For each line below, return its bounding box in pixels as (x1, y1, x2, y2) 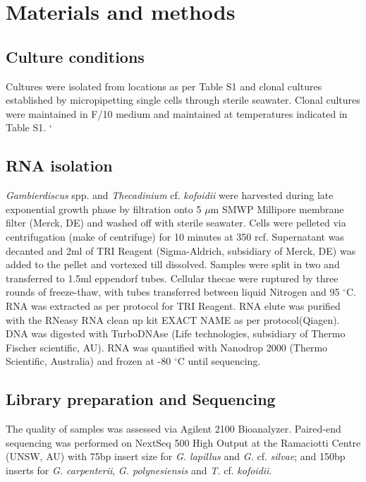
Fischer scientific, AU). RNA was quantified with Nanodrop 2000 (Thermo (6, 339, 328, 354)
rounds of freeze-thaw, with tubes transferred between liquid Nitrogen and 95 (6, 284, 340, 299)
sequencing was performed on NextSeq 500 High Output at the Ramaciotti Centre (6, 435, 361, 450)
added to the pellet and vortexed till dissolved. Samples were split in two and (6, 257, 340, 272)
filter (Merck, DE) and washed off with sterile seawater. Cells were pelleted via (6, 215, 346, 230)
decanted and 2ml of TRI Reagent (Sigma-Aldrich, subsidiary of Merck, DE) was (6, 243, 356, 258)
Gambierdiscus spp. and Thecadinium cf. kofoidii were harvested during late (6, 188, 334, 203)
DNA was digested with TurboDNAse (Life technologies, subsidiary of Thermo (6, 326, 346, 341)
